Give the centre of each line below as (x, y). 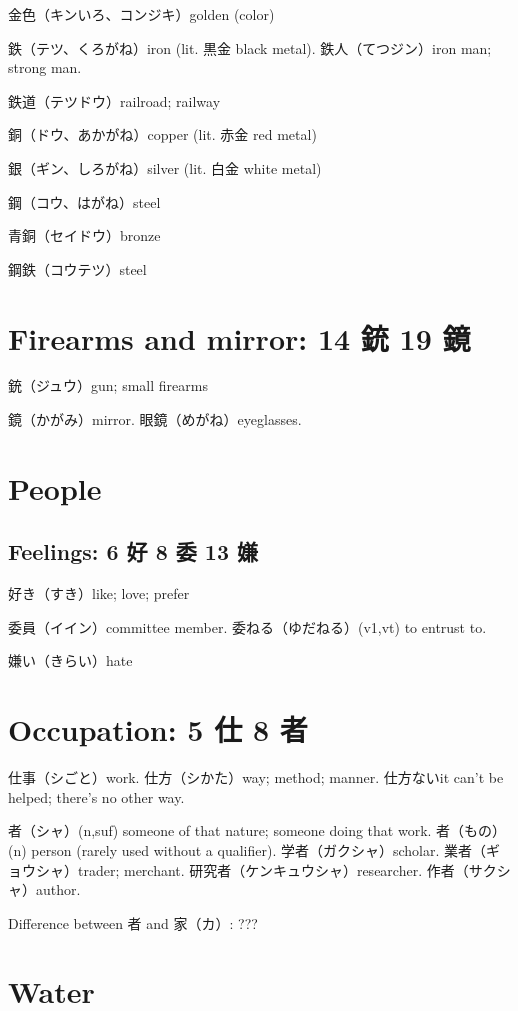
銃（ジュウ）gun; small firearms (108, 385)
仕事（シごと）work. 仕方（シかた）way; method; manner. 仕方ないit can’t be (256, 777)
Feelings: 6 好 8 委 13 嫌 (133, 551)
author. (58, 889)
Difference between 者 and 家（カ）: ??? (133, 922)
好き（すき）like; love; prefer (99, 593)
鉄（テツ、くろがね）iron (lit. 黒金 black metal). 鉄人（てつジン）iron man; (250, 47)
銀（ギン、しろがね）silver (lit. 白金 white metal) (165, 167)
